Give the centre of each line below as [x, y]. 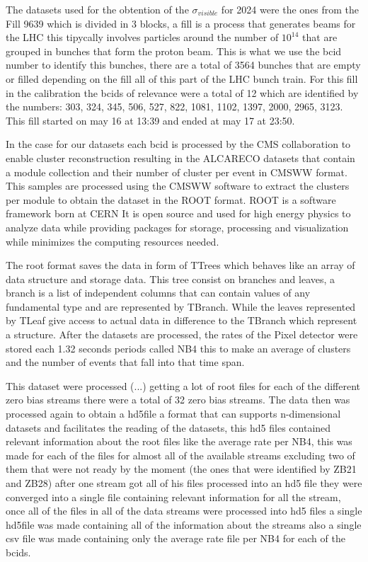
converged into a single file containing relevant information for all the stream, [173, 497]
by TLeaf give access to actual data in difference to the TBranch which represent [182, 320]
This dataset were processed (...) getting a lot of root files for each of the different [183, 385]
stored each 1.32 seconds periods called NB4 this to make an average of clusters [178, 348]
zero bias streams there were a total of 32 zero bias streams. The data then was [178, 400]
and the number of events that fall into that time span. [125, 362]
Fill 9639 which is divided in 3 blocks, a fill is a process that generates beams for [181, 23]
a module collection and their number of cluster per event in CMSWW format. [177, 172]
